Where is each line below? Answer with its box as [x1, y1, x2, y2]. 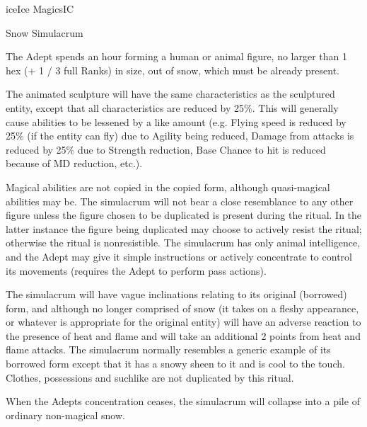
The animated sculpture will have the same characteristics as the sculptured [6, 86, 335, 101]
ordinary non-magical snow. [6, 407, 125, 422]
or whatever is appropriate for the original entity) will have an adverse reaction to [6, 314, 361, 329]
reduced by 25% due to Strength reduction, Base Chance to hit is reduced [6, 142, 326, 156]
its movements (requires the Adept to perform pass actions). [6, 263, 267, 278]
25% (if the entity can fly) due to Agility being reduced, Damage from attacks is [6, 128, 354, 143]
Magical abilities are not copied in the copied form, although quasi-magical [6, 179, 330, 194]
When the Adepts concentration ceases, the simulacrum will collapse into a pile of [6, 394, 360, 409]
